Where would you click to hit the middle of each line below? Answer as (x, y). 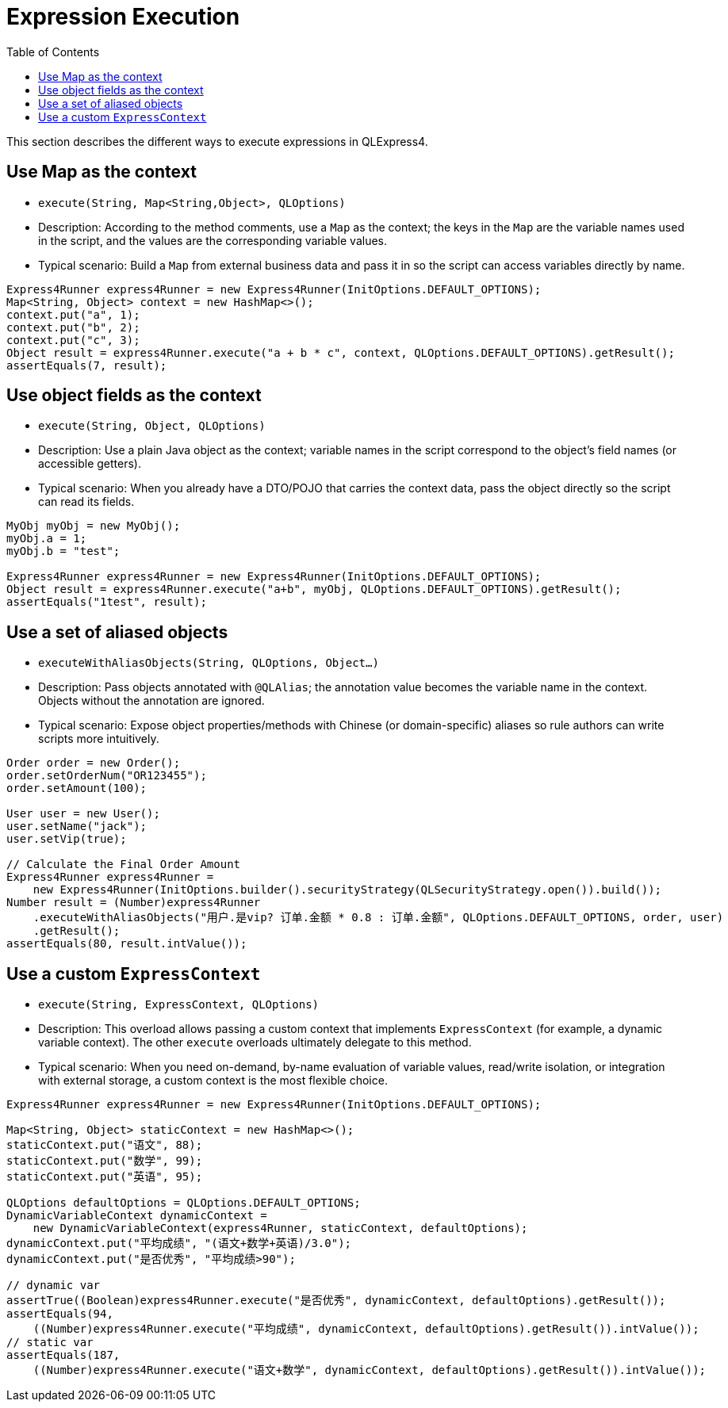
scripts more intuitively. (99, 739)
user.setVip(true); (67, 839)
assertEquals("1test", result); (107, 602)
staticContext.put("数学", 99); (105, 1161)
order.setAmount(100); (77, 788)
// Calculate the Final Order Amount (124, 865)
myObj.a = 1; (47, 539)
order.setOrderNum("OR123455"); (107, 776)
